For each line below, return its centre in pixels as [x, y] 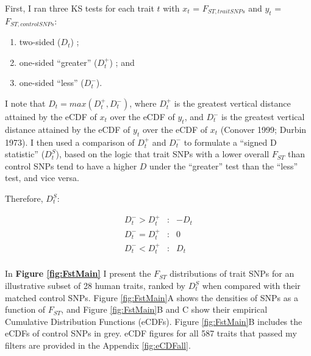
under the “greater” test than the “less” [224, 166]
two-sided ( [40, 42]
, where [143, 103]
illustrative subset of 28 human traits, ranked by [95, 286]
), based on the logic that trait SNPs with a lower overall [163, 154]
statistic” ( [25, 154]
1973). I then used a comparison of [70, 142]
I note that [25, 103]
